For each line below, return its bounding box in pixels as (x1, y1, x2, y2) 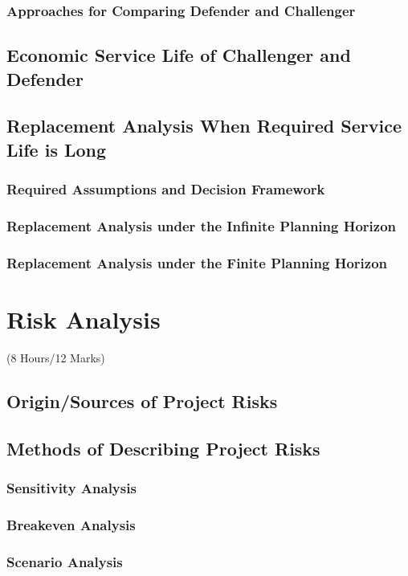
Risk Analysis (6, 302, 161, 335)
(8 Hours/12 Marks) (6, 349, 105, 366)
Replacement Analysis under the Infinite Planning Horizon (6, 215, 397, 235)
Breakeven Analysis (6, 514, 136, 534)
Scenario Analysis (6, 551, 123, 571)
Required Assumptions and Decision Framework (6, 179, 325, 199)
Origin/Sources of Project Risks (6, 388, 278, 413)
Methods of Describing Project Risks (6, 435, 320, 460)
